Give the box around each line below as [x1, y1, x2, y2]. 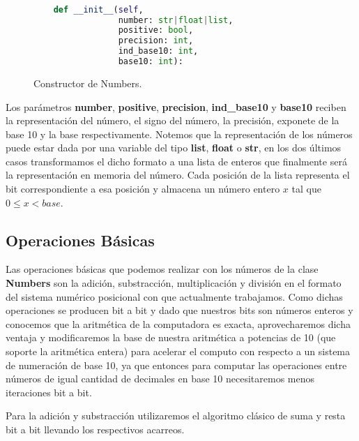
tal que [291, 181, 321, 196]
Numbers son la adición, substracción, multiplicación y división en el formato [6, 276, 342, 290]
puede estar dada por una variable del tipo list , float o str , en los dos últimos [6, 140, 342, 155]
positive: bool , [118, 25, 194, 36]
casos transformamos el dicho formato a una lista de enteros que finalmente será [6, 154, 347, 168]
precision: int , [118, 36, 194, 46]
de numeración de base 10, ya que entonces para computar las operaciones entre [6, 357, 347, 372]
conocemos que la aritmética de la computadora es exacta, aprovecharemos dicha [6, 316, 351, 331]
